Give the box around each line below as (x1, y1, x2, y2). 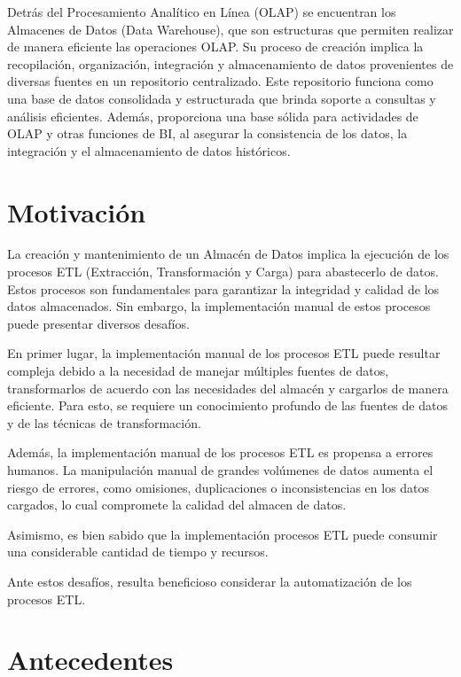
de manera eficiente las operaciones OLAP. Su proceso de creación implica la (7, 37, 424, 56)
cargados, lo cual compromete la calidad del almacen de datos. (7, 495, 347, 514)
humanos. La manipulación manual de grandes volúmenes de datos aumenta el (7, 461, 434, 479)
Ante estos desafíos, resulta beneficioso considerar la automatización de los (7, 572, 412, 590)
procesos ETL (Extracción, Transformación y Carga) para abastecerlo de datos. (7, 262, 439, 281)
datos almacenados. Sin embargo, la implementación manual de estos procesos (7, 297, 431, 315)
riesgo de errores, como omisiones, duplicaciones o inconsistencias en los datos (7, 478, 430, 496)
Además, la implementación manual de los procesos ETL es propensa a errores (7, 443, 434, 462)
